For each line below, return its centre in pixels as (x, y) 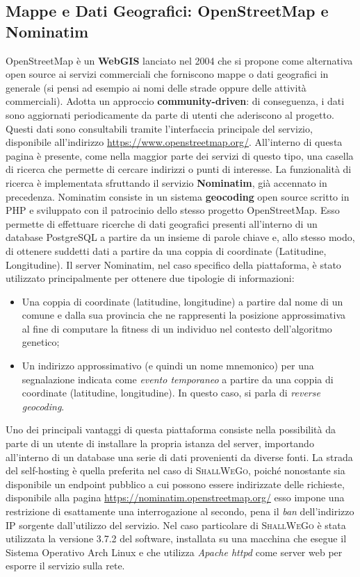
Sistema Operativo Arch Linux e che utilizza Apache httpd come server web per (174, 552)
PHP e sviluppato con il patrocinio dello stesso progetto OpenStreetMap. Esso (173, 210)
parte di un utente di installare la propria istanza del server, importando (160, 443)
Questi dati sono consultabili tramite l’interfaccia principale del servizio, (159, 128)
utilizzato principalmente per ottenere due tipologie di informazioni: (150, 278)
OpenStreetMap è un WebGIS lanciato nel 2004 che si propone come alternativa (179, 60)
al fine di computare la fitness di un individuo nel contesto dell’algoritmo (177, 328)
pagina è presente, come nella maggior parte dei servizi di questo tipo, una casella (180, 155)
